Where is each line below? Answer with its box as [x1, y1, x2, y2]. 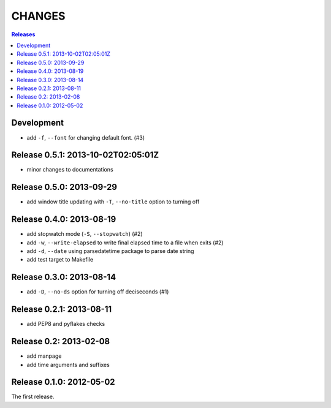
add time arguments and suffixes [26, 361, 110, 368]
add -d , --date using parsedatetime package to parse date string [26, 247, 194, 255]
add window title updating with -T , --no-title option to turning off [26, 198, 200, 205]
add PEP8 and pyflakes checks [26, 320, 105, 328]
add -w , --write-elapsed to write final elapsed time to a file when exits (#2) [26, 239, 224, 246]
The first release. [11, 393, 55, 401]
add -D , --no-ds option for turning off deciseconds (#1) [26, 288, 169, 295]
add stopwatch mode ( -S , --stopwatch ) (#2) [26, 230, 143, 238]
